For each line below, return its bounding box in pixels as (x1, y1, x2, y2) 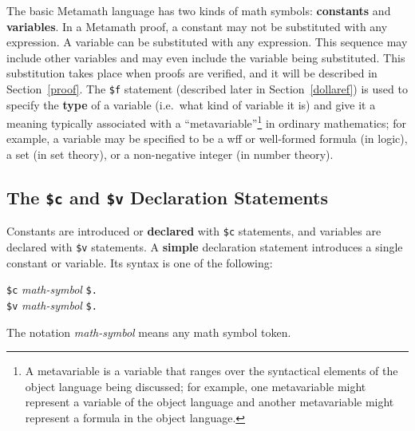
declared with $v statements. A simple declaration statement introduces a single (6, 239, 403, 255)
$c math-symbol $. (6, 281, 97, 298)
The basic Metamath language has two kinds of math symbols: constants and (6, 2, 391, 18)
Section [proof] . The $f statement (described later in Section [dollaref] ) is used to (6, 80, 408, 97)
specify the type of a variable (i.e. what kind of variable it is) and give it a (6, 96, 376, 113)
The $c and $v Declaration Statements (6, 185, 328, 210)
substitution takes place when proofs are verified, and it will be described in (6, 65, 377, 81)
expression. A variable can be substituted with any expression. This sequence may (6, 34, 408, 50)
